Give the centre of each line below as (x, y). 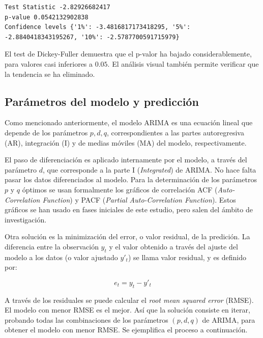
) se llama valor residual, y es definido (187, 257)
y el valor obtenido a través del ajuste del (173, 246)
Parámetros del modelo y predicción (102, 101)
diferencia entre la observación (52, 246)
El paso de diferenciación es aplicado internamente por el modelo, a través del (126, 160)
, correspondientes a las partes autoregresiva (175, 132)
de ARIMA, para (229, 319)
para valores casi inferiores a (49, 63)
